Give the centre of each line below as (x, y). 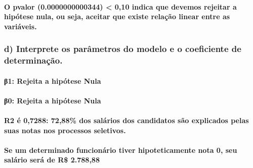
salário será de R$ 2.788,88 (52, 160)
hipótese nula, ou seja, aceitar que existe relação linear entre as (117, 16)
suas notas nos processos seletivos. (65, 130)
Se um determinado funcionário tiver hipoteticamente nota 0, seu (121, 150)
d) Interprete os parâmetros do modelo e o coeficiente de (123, 49)
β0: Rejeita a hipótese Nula (53, 100)
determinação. (33, 60)
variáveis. (20, 26)
